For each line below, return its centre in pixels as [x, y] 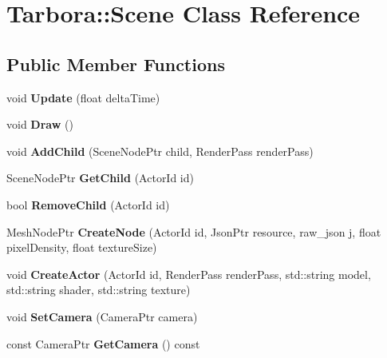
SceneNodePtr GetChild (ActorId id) [100, 178]
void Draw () [40, 124]
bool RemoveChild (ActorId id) [88, 204]
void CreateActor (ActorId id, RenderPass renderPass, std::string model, [189, 274]
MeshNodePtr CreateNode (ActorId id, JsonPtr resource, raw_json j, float [194, 231]
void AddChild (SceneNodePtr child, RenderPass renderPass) [160, 151]
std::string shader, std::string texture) [99, 290]
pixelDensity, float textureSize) [82, 247]
